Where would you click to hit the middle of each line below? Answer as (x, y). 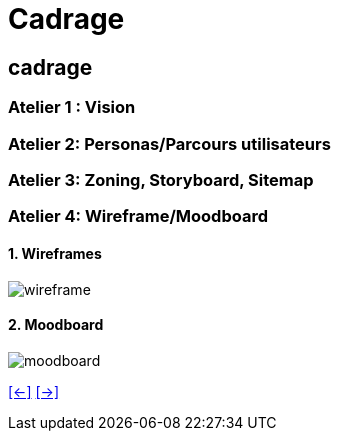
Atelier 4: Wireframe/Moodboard (138, 216)
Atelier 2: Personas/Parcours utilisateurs (169, 143)
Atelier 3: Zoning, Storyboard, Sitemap (161, 179)
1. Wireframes (55, 253)
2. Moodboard (56, 325)
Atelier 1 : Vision (72, 107)
